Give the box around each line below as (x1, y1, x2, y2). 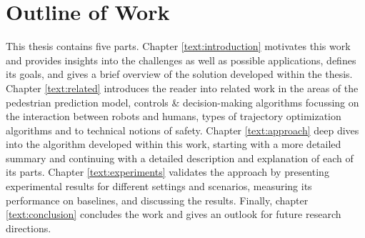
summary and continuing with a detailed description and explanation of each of (6, 150, 354, 165)
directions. (6, 220, 51, 235)
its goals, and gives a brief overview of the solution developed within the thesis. (6, 66, 353, 81)
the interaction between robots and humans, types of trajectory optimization (6, 109, 341, 124)
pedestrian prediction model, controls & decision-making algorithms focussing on (6, 94, 359, 109)
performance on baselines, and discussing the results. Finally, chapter (6, 192, 309, 207)
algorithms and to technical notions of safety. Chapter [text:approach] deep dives (6, 122, 359, 137)
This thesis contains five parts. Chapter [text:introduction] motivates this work (6, 39, 351, 54)
